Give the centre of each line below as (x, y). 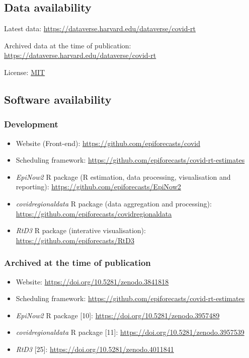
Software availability (58, 99)
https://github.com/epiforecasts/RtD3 (75, 240)
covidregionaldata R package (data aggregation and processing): (114, 203)
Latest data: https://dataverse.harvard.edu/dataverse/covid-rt (100, 28)
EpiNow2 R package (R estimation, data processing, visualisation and (123, 176)
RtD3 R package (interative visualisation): (81, 230)
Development (31, 124)
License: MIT (25, 72)
